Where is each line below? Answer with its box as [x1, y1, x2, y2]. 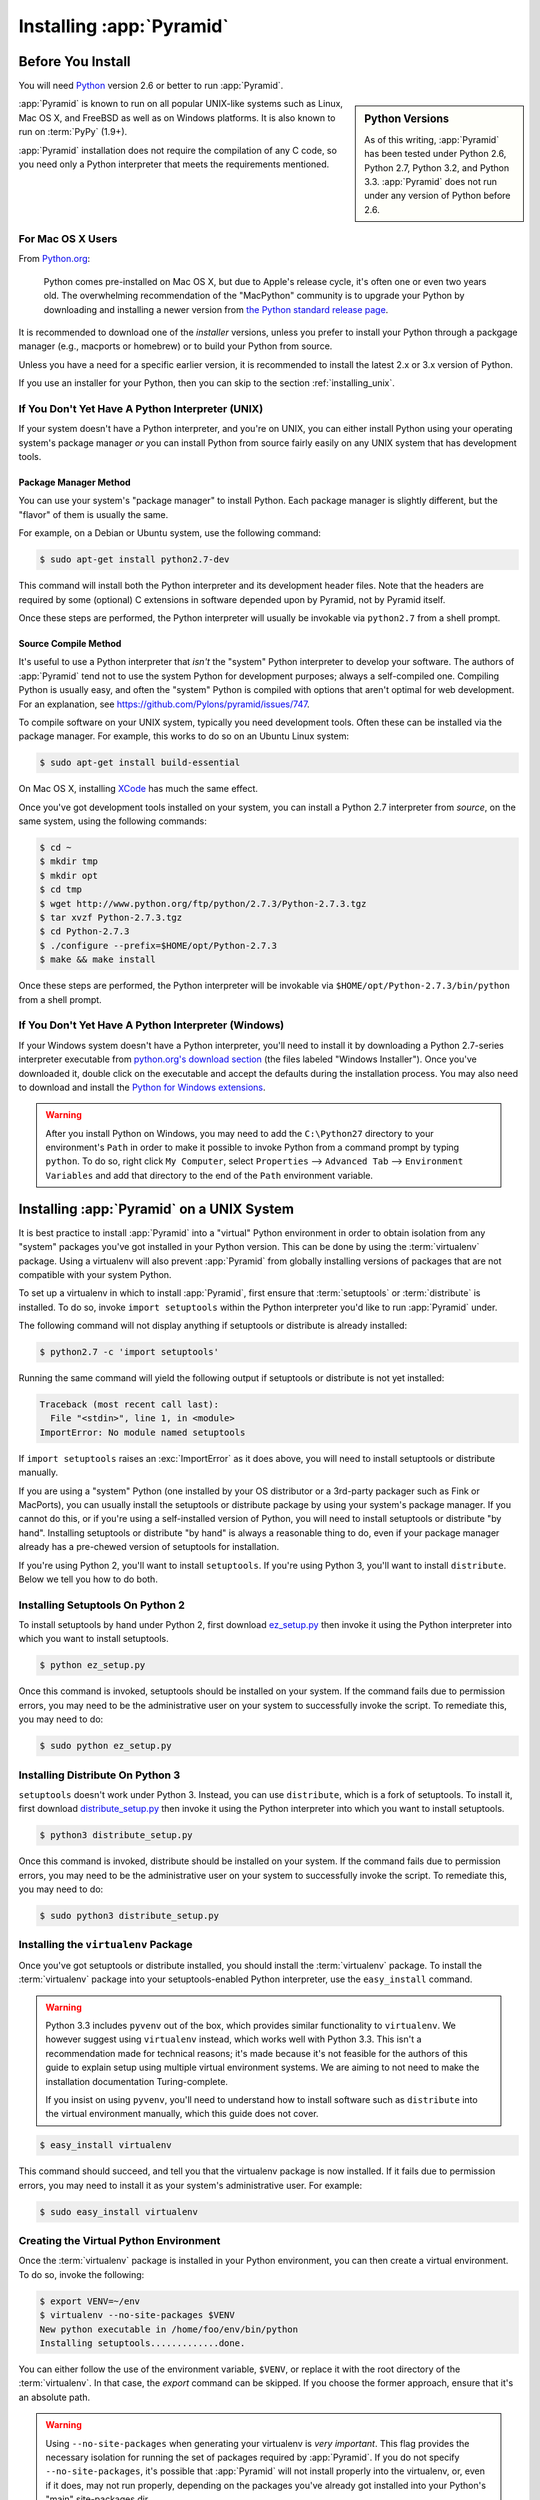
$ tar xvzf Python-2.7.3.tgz [39, 912, 183, 924]
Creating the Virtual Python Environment [18, 2234, 221, 2248]
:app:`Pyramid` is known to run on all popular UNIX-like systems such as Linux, [18, 98, 344, 110]
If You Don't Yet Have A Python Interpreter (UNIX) [18, 401, 264, 415]
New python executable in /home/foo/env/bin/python [39, 2323, 299, 2335]
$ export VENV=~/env [39, 2295, 140, 2307]
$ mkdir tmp [39, 856, 99, 867]
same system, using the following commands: [18, 815, 207, 827]
